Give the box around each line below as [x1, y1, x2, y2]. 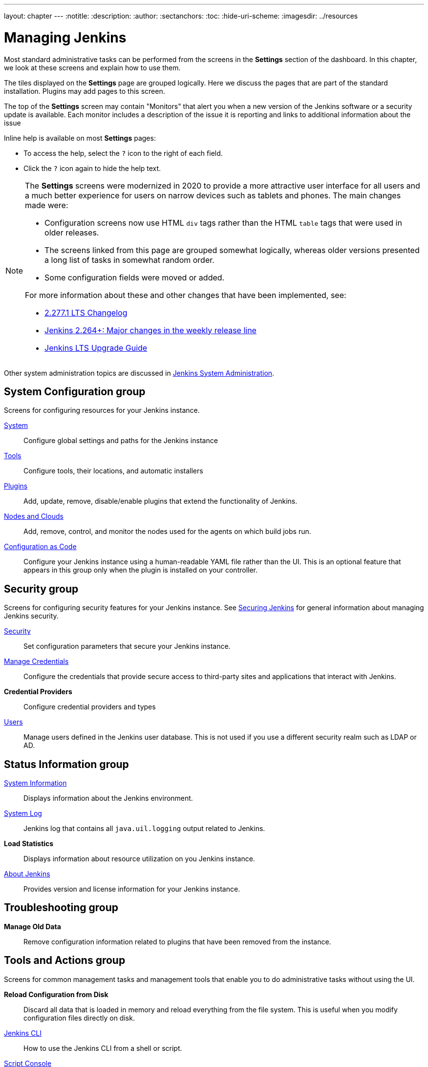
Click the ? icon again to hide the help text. [23, 164, 161, 172]
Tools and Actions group [4, 954, 126, 967]
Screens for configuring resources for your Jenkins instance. [4, 406, 200, 415]
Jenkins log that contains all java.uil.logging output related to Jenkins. [23, 824, 265, 833]
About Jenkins [4, 870, 50, 878]
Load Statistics [4, 839, 54, 848]
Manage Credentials [4, 657, 69, 666]
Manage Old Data [4, 922, 61, 931]
